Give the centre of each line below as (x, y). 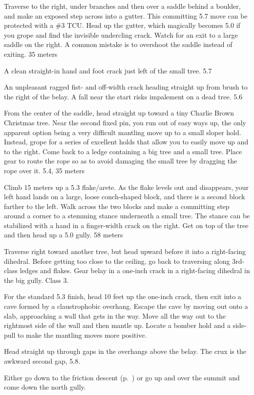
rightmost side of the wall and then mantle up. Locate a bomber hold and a (117, 325)
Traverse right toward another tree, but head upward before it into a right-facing (125, 251)
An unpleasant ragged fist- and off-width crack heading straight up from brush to (126, 87)
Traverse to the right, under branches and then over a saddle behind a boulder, (122, 6)
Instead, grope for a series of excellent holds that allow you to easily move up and (126, 142)
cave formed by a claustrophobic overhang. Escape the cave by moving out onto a (126, 306)
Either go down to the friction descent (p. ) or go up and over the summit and (122, 377)
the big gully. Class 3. (36, 280)
